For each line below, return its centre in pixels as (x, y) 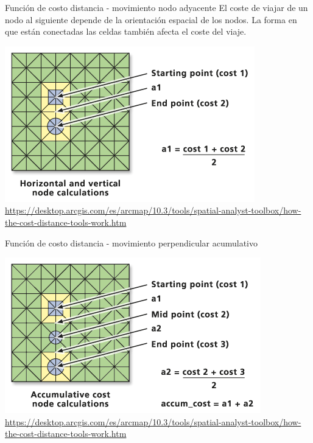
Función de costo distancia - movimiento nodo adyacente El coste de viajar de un (156, 7)
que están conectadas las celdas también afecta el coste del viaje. (126, 31)
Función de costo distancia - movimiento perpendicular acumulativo (132, 242)
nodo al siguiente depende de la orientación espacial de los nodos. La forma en (151, 19)
